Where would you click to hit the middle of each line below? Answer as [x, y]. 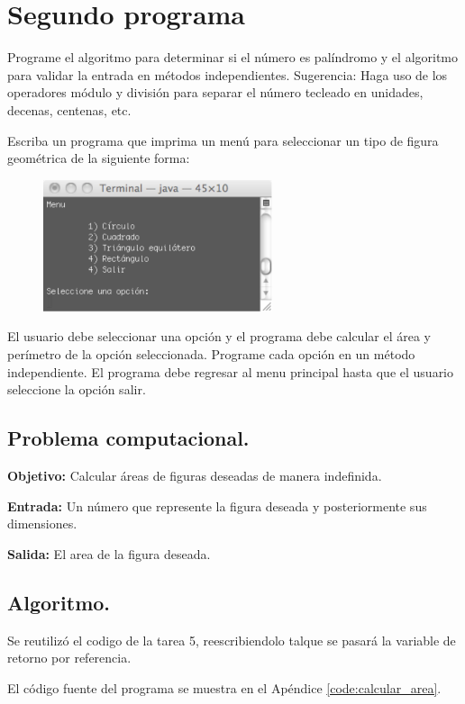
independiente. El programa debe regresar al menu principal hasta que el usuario [231, 371]
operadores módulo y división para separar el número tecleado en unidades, [215, 92]
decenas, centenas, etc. [69, 109]
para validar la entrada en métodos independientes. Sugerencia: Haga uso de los [228, 74]
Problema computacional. [128, 438]
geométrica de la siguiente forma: [99, 158]
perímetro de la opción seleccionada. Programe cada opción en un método [211, 353]
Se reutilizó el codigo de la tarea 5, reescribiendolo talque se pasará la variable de [232, 640]
